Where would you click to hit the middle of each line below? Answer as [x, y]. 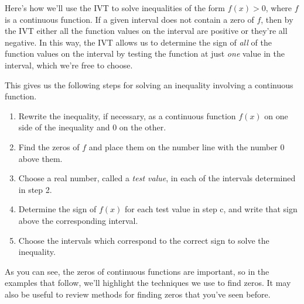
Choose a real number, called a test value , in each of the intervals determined [157, 178]
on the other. [143, 127]
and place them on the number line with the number [183, 146]
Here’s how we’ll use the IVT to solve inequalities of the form [115, 8]
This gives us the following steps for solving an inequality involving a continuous [149, 84]
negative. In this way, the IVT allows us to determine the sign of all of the [138, 42]
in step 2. [35, 189]
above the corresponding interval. [78, 220]
